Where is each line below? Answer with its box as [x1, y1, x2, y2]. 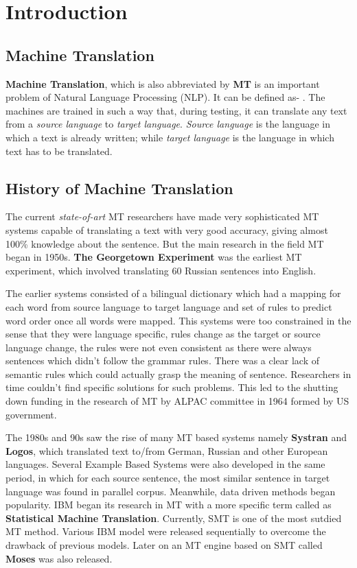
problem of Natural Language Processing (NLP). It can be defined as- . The [5, 90, 325, 104]
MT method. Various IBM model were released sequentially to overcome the [5, 524, 326, 539]
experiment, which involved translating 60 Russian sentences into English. [5, 263, 316, 277]
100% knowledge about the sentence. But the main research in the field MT [5, 236, 324, 250]
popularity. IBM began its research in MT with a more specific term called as [5, 497, 332, 512]
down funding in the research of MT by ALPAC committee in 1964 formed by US [5, 394, 349, 408]
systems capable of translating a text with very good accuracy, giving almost [5, 222, 328, 237]
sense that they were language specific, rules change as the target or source [5, 327, 321, 341]
